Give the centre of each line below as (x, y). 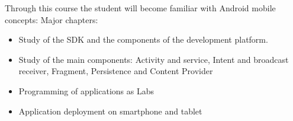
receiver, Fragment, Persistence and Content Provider (116, 71)
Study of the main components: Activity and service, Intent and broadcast (154, 59)
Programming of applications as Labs (86, 90)
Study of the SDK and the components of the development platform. (143, 39)
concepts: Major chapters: (51, 19)
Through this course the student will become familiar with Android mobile (140, 8)
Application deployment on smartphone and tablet (110, 111)
